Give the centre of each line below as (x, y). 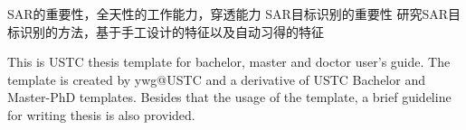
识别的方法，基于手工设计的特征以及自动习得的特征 (171, 31)
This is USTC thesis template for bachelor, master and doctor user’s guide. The (229, 62)
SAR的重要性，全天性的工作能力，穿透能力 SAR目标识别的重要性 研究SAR (228, 14)
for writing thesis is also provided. (101, 114)
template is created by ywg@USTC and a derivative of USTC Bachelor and (216, 79)
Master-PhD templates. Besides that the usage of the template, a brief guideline (229, 97)
